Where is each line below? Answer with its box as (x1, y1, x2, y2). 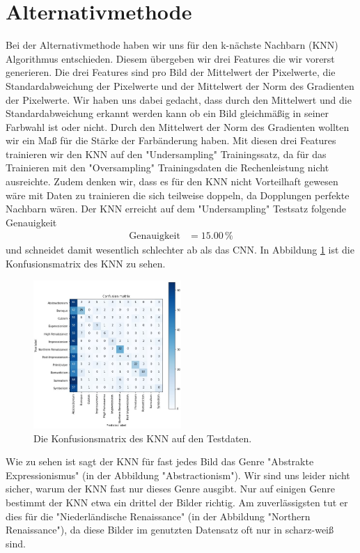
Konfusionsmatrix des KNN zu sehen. (6, 256, 166, 271)
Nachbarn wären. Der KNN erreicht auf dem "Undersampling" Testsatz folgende (6, 201, 347, 216)
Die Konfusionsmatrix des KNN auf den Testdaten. (33, 430, 252, 445)
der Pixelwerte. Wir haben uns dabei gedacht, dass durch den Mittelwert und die (6, 92, 352, 107)
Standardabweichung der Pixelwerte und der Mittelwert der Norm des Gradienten (6, 78, 354, 93)
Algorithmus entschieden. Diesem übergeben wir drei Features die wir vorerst (6, 51, 335, 65)
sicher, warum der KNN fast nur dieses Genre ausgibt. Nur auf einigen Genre (6, 481, 335, 496)
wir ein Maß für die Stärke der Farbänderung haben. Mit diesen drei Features (6, 133, 336, 148)
